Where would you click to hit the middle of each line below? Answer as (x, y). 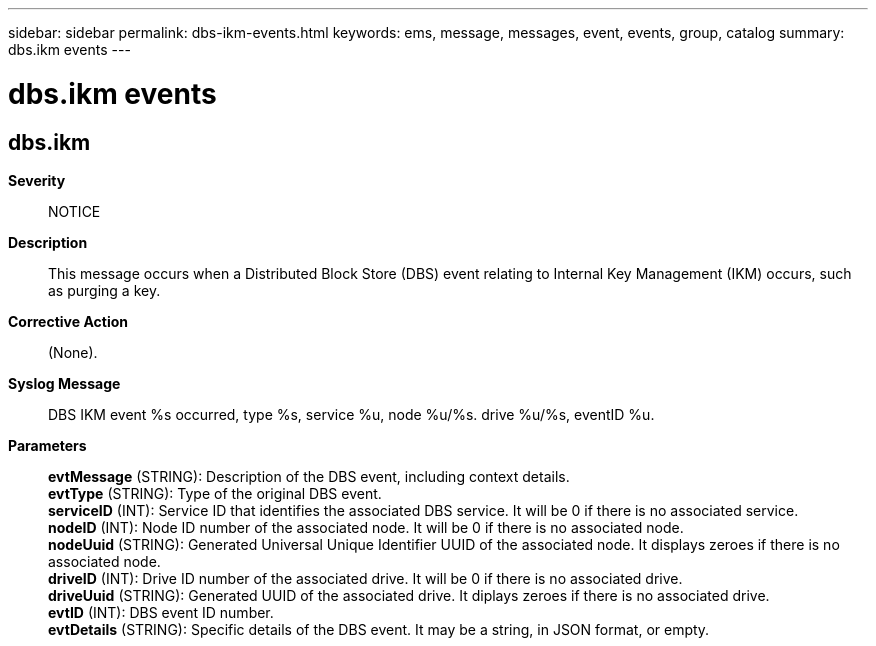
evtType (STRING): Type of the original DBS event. (215, 493)
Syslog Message (64, 383)
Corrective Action (68, 321)
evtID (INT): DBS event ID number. (161, 612)
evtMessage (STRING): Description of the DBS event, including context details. (309, 476)
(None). (73, 352)
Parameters (47, 445)
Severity (37, 180)
